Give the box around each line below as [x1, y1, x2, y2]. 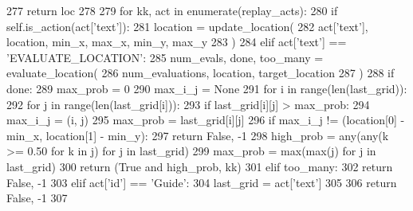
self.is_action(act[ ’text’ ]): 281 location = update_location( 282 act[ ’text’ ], [6, 18, 368, 34]
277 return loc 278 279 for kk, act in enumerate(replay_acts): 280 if [6, 2, 338, 18]
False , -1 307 [6, 190, 68, 206]
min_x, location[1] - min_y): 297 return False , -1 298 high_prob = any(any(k [6, 127, 389, 143]
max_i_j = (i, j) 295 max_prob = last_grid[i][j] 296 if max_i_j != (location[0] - [6, 111, 405, 128]
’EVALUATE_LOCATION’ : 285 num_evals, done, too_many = [6, 49, 324, 65]
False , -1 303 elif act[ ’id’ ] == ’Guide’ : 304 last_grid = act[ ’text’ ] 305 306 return [6, 174, 397, 190]
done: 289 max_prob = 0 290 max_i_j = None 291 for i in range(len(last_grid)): [6, 80, 407, 96]
